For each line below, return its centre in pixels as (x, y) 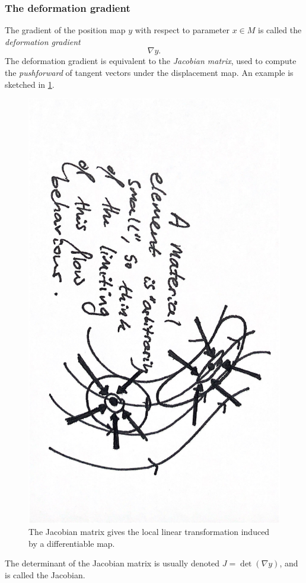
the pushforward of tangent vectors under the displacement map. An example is (149, 72)
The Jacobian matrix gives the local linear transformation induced (149, 532)
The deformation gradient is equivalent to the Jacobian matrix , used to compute (151, 61)
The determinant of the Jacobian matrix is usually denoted (112, 563)
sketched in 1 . (30, 84)
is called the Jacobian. (45, 575)
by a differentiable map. (72, 543)
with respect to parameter (182, 30)
